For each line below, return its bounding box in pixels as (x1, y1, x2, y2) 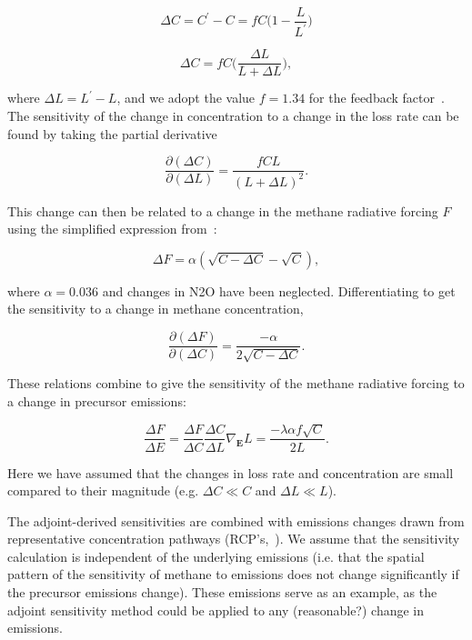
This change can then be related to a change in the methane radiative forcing (7, 201, 438, 220)
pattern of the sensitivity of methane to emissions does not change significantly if (7, 565, 459, 584)
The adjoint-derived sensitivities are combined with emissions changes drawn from (7, 511, 465, 530)
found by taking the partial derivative (7, 124, 217, 143)
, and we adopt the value (116, 88, 256, 107)
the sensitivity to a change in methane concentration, (7, 299, 304, 318)
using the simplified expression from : (7, 219, 217, 238)
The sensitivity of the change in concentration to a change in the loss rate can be (7, 106, 459, 125)
